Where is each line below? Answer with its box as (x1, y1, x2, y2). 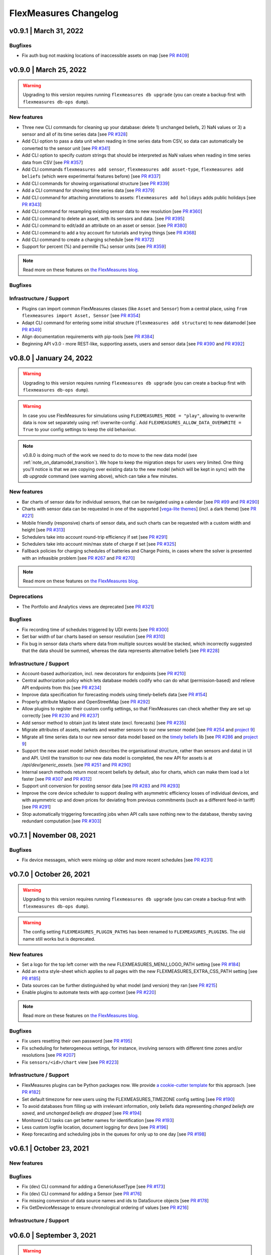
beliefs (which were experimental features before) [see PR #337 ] (22, 173, 161, 179)
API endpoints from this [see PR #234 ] (22, 684, 101, 690)
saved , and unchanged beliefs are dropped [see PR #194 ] (22, 1110, 142, 1116)
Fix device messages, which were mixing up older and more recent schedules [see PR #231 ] (22, 857, 213, 863)
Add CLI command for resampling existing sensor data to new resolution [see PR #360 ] (22, 208, 203, 214)
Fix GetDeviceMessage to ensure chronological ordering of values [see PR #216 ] (22, 1205, 189, 1211)
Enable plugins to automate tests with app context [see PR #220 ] (22, 989, 157, 995)
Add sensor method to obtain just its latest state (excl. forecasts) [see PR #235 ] (22, 719, 186, 725)
